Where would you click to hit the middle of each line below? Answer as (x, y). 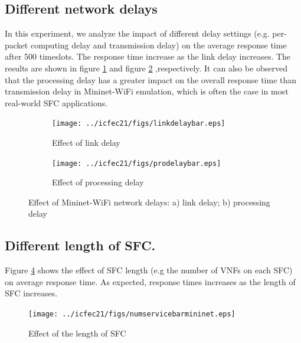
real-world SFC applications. (56, 102)
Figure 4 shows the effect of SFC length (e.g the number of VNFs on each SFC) (149, 270)
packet (17, 45)
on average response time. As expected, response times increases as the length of (150, 281)
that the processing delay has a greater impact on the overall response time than (151, 79)
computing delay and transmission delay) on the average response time (158, 45)
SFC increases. (31, 293)
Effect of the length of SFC (77, 333)
